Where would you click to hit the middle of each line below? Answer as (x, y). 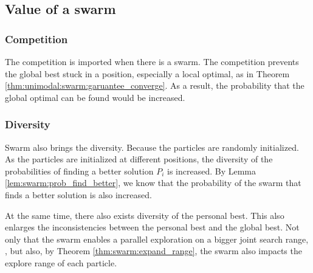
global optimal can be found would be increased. (95, 97)
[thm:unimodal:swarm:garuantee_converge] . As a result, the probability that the (155, 85)
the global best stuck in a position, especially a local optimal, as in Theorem (147, 73)
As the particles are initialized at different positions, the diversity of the (139, 159)
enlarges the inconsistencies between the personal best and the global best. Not (152, 227)
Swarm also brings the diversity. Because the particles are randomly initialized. (152, 147)
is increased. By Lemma (212, 171)
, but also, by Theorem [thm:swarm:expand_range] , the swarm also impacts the (153, 251)
